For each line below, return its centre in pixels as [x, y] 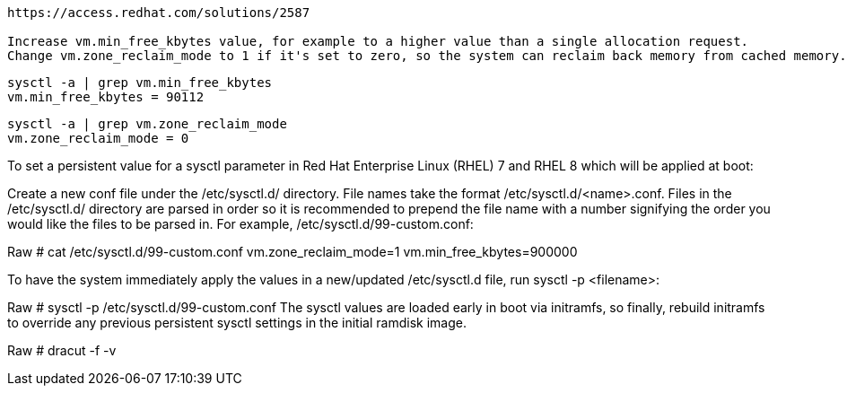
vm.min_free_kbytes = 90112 [106, 97]
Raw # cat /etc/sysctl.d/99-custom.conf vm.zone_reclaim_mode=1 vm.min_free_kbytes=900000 [293, 252]
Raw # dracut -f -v [62, 350]
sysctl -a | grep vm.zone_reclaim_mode [147, 124]
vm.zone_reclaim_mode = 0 [98, 138]
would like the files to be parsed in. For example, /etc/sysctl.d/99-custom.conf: [240, 224]
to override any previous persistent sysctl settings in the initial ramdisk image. [237, 323]
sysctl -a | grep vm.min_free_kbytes [140, 83]
